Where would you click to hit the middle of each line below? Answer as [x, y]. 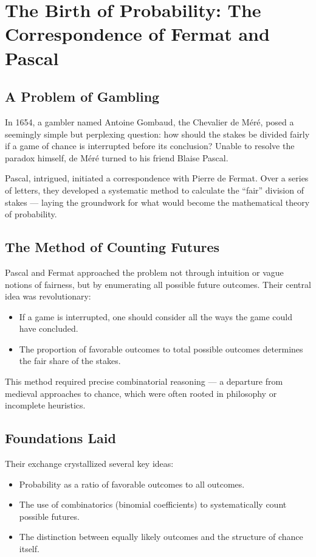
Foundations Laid [60, 438]
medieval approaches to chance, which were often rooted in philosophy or [141, 393]
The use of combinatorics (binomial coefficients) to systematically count [153, 504]
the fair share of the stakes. [70, 361]
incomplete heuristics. [45, 405]
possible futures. [49, 516]
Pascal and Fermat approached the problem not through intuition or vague [144, 272]
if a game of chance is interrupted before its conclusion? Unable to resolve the [150, 146]
